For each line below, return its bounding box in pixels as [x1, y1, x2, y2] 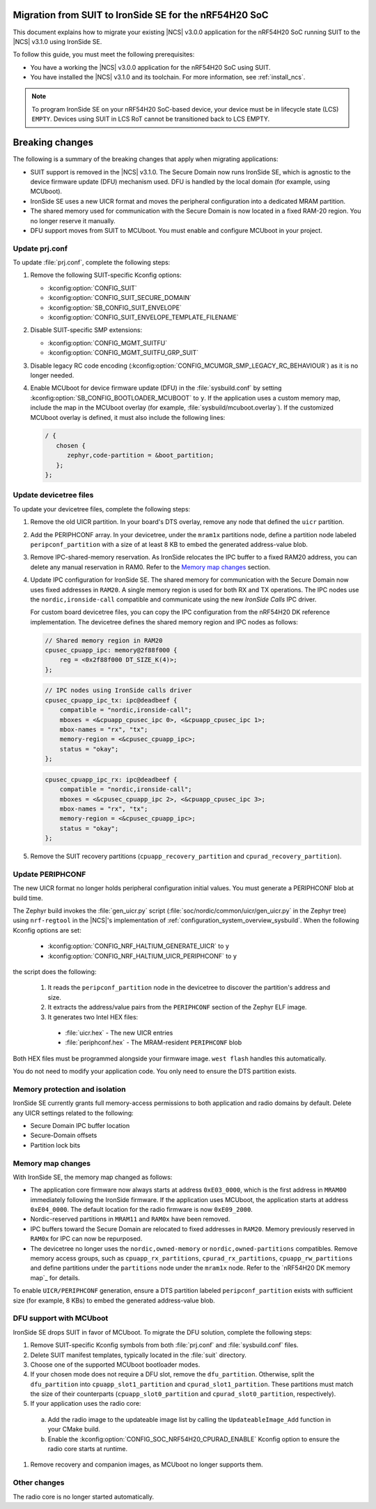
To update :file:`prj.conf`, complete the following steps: [13, 258, 171, 266]
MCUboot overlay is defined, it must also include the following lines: [30, 413, 226, 421]
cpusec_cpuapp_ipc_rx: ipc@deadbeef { [45, 775, 178, 783]
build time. [13, 894, 43, 902]
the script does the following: [13, 967, 97, 976]
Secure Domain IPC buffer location [30, 1121, 130, 1129]
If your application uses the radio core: [30, 1399, 141, 1408]
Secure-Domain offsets [30, 1131, 97, 1140]
